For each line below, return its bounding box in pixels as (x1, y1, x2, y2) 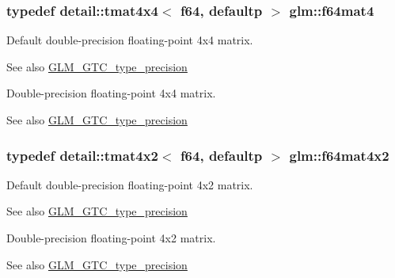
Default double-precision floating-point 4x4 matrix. (6, 32, 253, 48)
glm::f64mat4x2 (289, 145, 389, 165)
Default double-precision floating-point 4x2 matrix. (6, 176, 253, 192)
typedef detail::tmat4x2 (6, 145, 158, 165)
